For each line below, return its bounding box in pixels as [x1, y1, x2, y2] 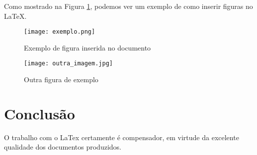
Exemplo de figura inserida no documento [24, 42, 151, 52]
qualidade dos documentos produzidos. [4, 142, 121, 152]
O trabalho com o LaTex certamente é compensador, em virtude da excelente [4, 132, 239, 142]
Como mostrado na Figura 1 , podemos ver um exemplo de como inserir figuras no [4, 1, 253, 11]
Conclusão [4, 103, 75, 123]
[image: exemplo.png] [24, 28, 95, 36]
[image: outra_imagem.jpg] [24, 60, 113, 67]
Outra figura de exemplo [24, 74, 98, 85]
